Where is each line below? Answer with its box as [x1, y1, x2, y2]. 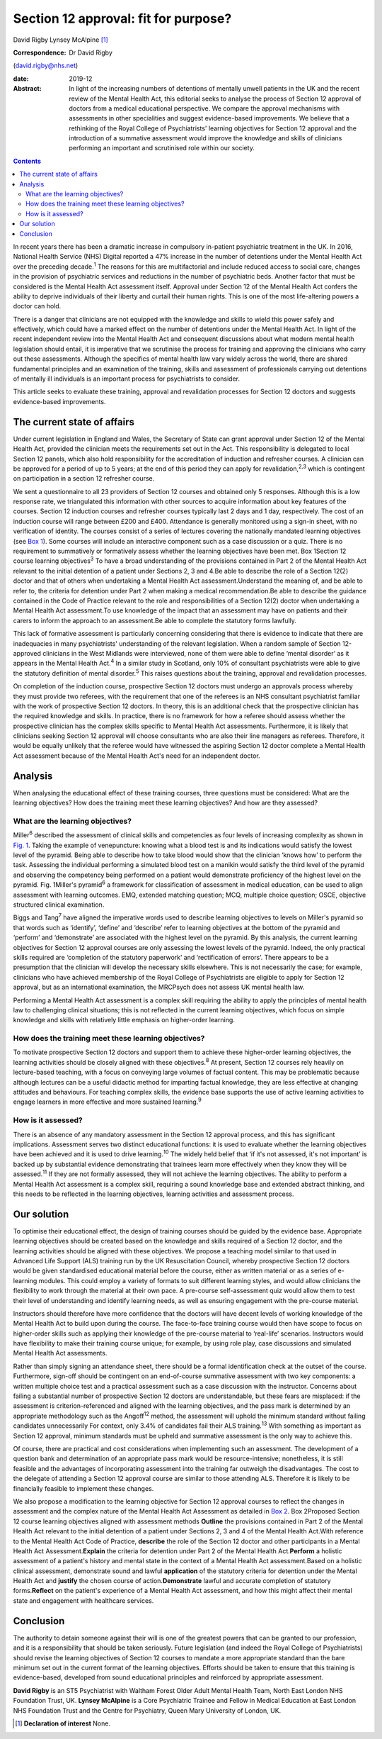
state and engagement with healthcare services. [13, 1596, 154, 1605]
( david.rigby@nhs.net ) [13, 61, 79, 70]
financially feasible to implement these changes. [13, 1484, 154, 1492]
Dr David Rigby [69, 48, 112, 57]
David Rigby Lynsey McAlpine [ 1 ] [13, 35, 109, 44]
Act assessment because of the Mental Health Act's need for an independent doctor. [13, 751, 261, 760]
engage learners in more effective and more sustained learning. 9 [13, 1096, 202, 1106]
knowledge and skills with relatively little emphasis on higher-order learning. [13, 1016, 235, 1024]
